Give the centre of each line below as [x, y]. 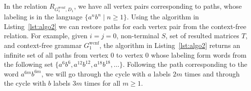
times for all [102, 83]
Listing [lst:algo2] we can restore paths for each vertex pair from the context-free [125, 26]
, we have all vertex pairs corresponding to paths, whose [158, 6]
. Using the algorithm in [163, 17]
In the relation [26, 6]
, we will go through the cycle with [93, 73]
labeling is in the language [43, 17]
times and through [212, 73]
